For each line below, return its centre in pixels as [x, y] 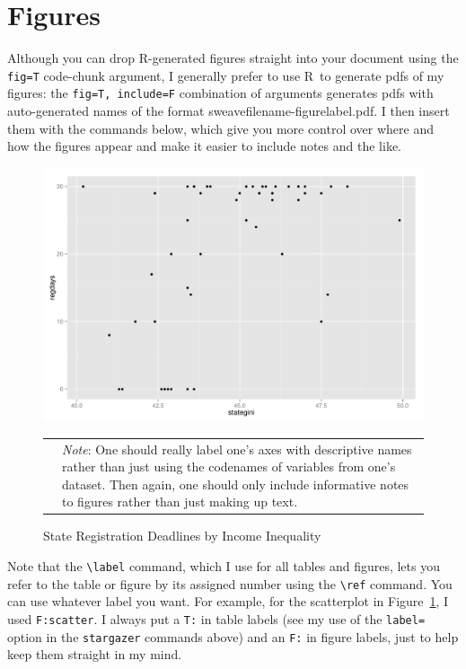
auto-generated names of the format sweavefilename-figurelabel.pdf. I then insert [229, 111]
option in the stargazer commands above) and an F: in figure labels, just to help [233, 636]
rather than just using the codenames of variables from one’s [229, 467]
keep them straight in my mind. [95, 654]
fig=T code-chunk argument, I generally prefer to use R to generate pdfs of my [226, 75]
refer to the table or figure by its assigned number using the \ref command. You [230, 583]
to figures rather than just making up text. [180, 502]
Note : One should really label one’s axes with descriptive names [237, 449]
